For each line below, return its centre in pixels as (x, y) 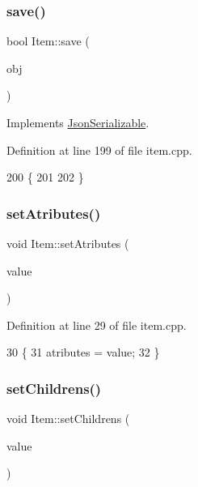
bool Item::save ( (48, 41)
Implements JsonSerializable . (78, 122)
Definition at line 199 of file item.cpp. (99, 150)
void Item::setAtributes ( (68, 243)
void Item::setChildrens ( (68, 419)
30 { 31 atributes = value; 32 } (83, 352)
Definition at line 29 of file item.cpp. (97, 325)
